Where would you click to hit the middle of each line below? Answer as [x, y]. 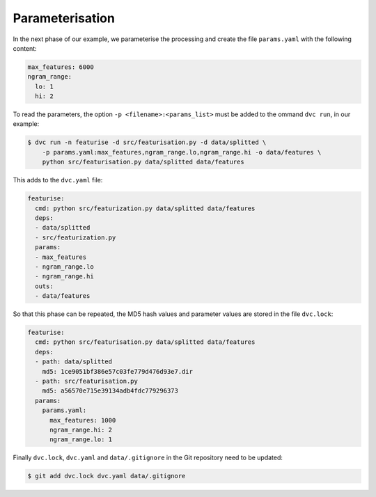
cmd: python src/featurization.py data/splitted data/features [145, 208]
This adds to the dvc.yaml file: [58, 180]
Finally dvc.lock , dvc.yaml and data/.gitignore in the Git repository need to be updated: [148, 458]
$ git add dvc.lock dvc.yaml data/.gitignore [107, 476]
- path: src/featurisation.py [87, 381]
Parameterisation [64, 18]
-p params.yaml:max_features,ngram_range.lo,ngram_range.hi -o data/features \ [182, 152]
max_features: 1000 [83, 420]
